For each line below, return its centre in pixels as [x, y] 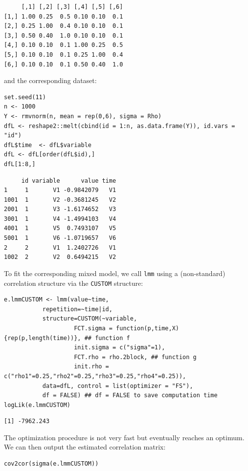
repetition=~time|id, [77, 309]
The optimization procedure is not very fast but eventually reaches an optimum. [124, 437]
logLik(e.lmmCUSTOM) [37, 405]
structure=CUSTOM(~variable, [90, 319]
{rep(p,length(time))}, [43, 338]
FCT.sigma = [93, 328]
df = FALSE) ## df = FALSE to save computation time [130, 396]
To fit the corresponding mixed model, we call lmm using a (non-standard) [115, 273]
